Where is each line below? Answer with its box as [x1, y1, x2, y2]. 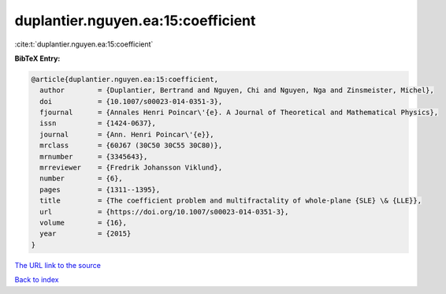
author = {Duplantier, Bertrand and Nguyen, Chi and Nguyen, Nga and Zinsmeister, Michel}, [39, 86, 435, 95]
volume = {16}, [39, 218, 128, 227]
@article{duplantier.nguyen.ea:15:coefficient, [31, 75, 218, 84]
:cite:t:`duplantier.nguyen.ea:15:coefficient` [14, 39, 154, 49]
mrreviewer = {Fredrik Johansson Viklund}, [39, 163, 223, 173]
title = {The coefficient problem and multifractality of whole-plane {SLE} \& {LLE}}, [39, 196, 422, 205]
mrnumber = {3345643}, [39, 152, 148, 161]
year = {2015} [39, 229, 132, 238]
